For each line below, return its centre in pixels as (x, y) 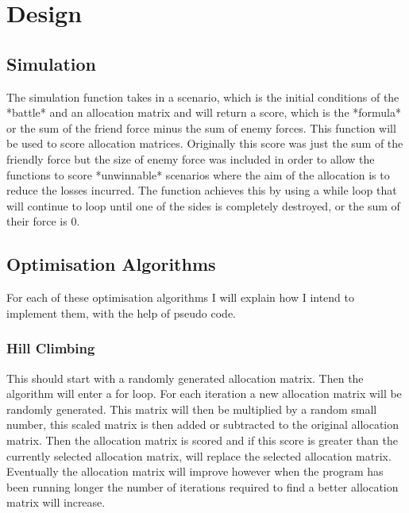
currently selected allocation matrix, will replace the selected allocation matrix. (199, 455)
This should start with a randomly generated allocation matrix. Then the (185, 378)
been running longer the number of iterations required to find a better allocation (203, 486)
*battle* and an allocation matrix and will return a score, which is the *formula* (204, 112)
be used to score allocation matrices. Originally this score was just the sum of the (205, 143)
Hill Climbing (51, 348)
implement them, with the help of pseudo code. (122, 312)
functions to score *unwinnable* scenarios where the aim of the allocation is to (198, 174)
